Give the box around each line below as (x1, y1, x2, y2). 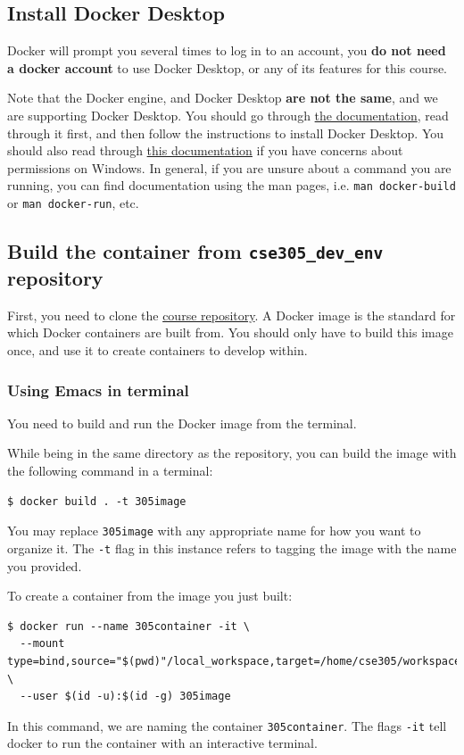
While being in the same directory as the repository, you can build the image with (7, 444, 457, 462)
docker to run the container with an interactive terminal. (7, 734, 318, 752)
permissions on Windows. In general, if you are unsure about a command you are (7, 158, 452, 177)
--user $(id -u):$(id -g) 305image (20, 690, 231, 703)
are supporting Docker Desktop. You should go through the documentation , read (7, 105, 449, 124)
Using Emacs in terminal (7, 378, 189, 401)
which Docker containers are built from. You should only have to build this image (7, 323, 453, 342)
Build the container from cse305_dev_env (7, 237, 384, 265)
